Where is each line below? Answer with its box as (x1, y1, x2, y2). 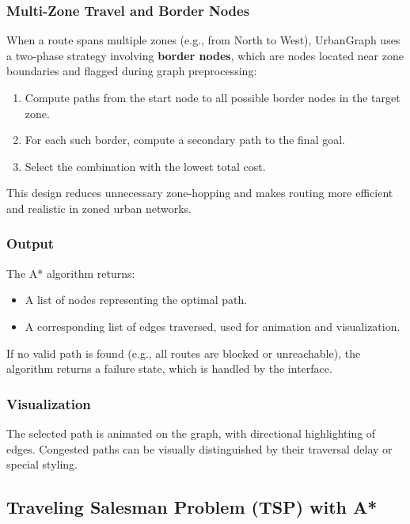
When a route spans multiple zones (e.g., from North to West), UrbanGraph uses (6, 32, 401, 48)
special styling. (6, 456, 78, 473)
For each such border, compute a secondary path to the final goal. (25, 131, 345, 148)
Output (6, 234, 55, 253)
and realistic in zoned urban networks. (6, 199, 192, 216)
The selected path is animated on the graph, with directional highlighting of (6, 424, 376, 441)
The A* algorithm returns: (6, 264, 135, 281)
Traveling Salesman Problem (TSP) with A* (6, 495, 378, 519)
